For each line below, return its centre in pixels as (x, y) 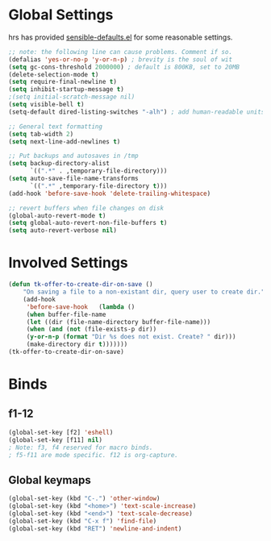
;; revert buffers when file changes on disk (86, 208)
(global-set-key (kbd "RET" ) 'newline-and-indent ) (95, 529)
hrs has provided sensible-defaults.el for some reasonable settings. (121, 37)
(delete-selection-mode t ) (54, 74)
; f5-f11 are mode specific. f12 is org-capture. (94, 455)
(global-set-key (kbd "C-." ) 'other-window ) (84, 499)
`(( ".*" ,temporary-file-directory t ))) (98, 186)
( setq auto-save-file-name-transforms (73, 179)
